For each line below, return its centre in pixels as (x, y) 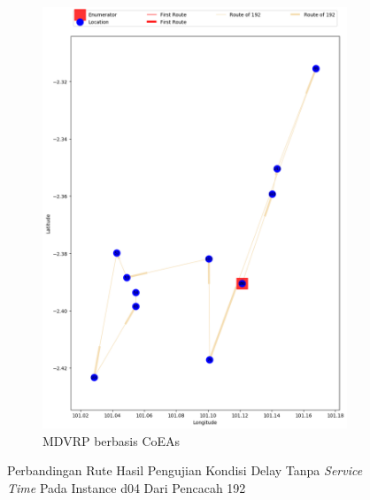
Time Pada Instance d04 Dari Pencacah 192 (127, 487)
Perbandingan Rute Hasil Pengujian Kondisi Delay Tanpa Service (185, 470)
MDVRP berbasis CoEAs (112, 440)
